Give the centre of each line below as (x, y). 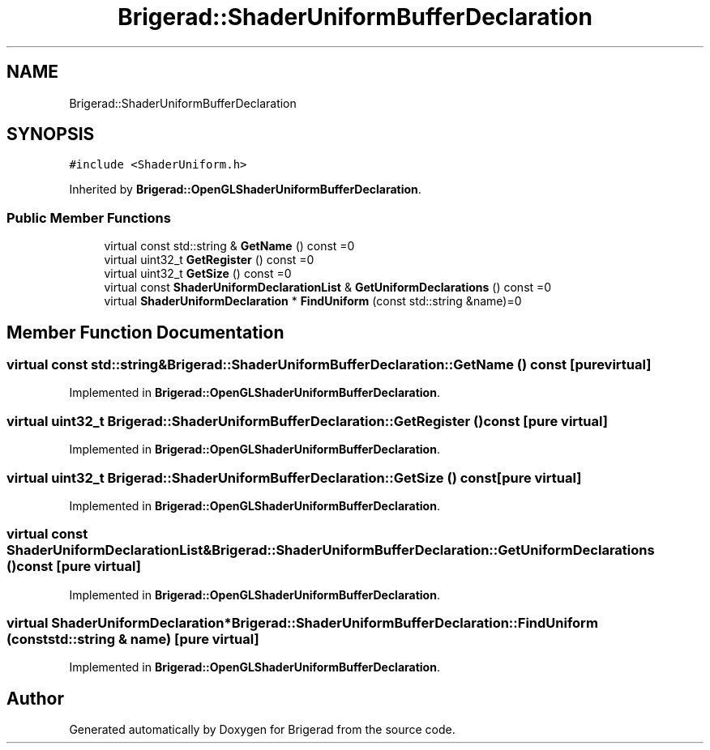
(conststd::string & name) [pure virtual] (133, 639)
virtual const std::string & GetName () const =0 (229, 246)
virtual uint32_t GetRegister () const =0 (209, 260)
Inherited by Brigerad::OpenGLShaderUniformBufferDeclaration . (245, 190)
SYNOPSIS (51, 134)
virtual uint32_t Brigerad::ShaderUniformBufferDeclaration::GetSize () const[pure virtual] (294, 477)
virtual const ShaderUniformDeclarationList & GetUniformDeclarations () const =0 (328, 288)
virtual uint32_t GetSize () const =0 (198, 274)
